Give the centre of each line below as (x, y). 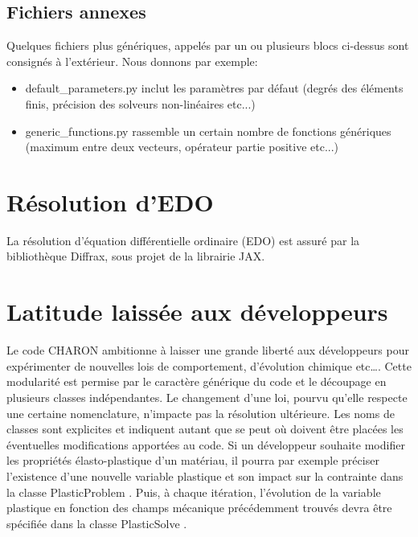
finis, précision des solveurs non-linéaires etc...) (140, 103)
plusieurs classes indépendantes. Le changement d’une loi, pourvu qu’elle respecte (207, 397)
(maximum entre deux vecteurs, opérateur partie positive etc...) (182, 147)
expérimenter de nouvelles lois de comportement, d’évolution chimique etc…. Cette (209, 365)
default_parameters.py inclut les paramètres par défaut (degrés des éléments (214, 88)
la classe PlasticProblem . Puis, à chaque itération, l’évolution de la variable (194, 492)
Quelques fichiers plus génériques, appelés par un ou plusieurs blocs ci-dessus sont (208, 45)
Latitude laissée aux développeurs (197, 312)
